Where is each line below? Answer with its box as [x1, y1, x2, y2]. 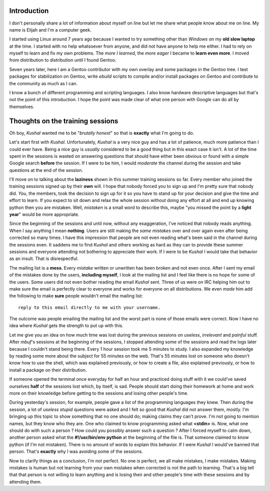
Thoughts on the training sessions [9, 117, 118, 125]
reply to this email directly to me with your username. [18, 305, 161, 310]
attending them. [9, 478, 42, 484]
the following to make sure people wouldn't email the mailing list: [9, 293, 143, 299]
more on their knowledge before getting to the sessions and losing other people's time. [9, 390, 188, 396]
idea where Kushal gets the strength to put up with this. [9, 323, 123, 329]
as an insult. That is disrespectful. [9, 256, 78, 262]
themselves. [9, 103, 34, 110]
